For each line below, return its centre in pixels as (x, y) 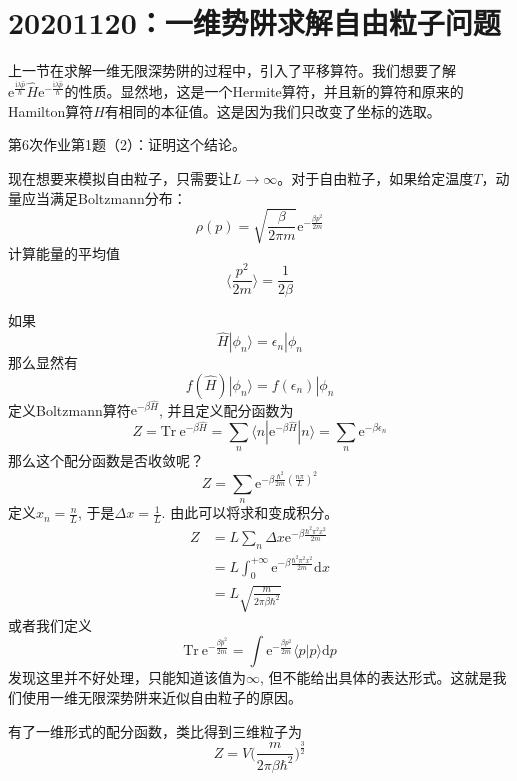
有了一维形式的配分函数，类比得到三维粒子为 (155, 730)
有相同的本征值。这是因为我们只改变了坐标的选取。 (272, 110)
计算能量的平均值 (64, 252)
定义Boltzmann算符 (69, 409)
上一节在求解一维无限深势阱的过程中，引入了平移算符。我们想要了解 (232, 70)
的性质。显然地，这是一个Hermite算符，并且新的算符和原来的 (264, 90)
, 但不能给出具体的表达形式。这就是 (376, 677)
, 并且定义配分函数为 (226, 409)
